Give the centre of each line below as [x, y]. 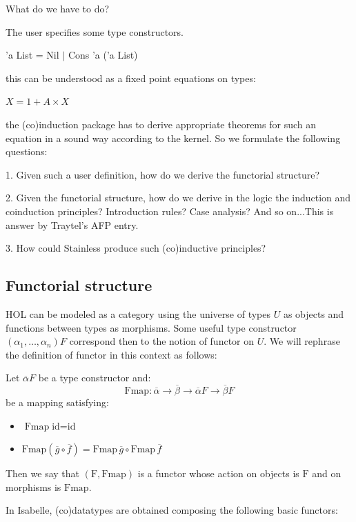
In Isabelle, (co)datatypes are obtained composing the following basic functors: [172, 510]
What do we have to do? [58, 8]
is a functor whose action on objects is [218, 473]
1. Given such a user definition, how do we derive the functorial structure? [163, 174]
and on [327, 473]
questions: [27, 151]
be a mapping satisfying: [57, 402]
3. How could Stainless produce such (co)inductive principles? [136, 248]
